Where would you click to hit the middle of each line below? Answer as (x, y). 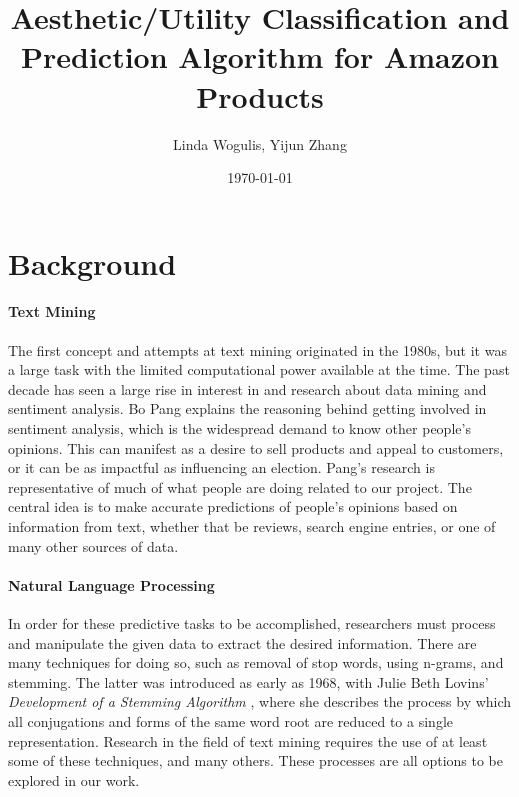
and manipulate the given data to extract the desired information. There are (242, 642)
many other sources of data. (93, 545)
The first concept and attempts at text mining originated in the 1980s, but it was (257, 349)
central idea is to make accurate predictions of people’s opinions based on (233, 506)
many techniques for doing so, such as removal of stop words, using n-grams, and (256, 662)
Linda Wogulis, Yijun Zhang (260, 143)
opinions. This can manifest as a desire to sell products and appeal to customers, (256, 447)
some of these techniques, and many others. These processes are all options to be (256, 760)
